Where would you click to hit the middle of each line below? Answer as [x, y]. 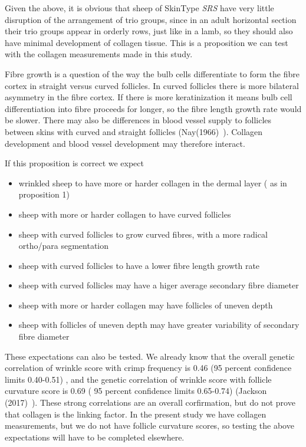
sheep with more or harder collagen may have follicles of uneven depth [146, 305]
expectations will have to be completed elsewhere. [95, 437]
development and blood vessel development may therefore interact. [125, 143]
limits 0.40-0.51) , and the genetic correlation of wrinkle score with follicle [138, 379]
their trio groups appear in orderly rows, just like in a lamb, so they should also [149, 31]
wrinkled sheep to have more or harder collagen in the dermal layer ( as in [153, 183]
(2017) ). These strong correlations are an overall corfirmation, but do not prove [150, 402]
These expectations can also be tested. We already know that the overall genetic [150, 356]
